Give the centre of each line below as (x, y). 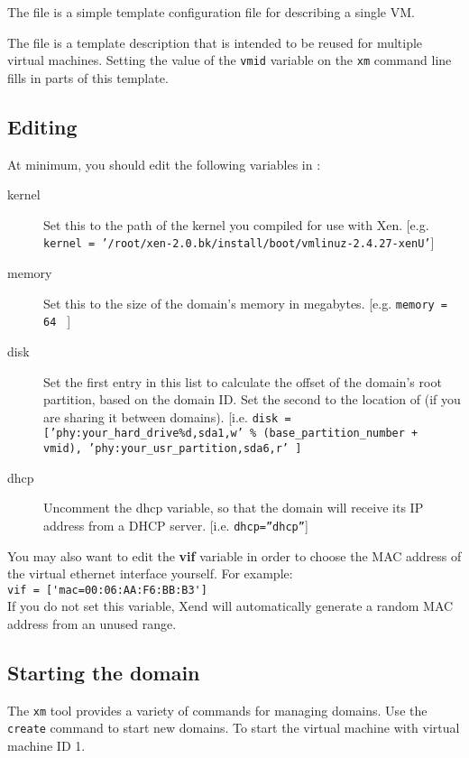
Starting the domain (104, 672)
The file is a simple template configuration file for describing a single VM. (211, 12)
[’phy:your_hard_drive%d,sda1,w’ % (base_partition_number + (231, 434)
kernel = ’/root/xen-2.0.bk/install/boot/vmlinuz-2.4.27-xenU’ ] (239, 242)
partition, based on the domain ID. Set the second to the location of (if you (252, 399)
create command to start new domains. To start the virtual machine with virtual (234, 728)
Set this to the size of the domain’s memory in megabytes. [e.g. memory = (246, 303)
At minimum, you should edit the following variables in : (164, 164)
